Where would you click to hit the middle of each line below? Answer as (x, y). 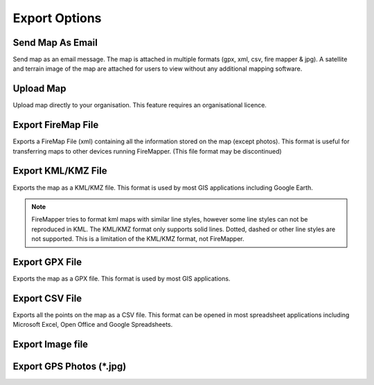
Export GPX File (47, 262)
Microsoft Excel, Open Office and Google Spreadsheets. (93, 325)
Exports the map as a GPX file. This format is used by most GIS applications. (122, 279)
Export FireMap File (56, 125)
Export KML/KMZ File (60, 171)
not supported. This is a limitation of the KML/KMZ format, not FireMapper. (138, 239)
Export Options (57, 18)
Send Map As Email (55, 43)
